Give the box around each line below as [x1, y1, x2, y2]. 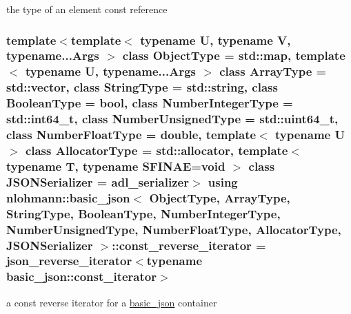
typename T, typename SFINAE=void [6, 157, 225, 174]
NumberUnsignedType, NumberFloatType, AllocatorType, [6, 220, 341, 238]
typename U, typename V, [140, 31, 291, 48]
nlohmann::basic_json [6, 189, 130, 206]
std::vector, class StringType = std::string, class [6, 78, 278, 96]
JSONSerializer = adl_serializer [6, 173, 189, 190]
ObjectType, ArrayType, [149, 189, 290, 206]
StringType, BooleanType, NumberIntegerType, [6, 205, 281, 222]
